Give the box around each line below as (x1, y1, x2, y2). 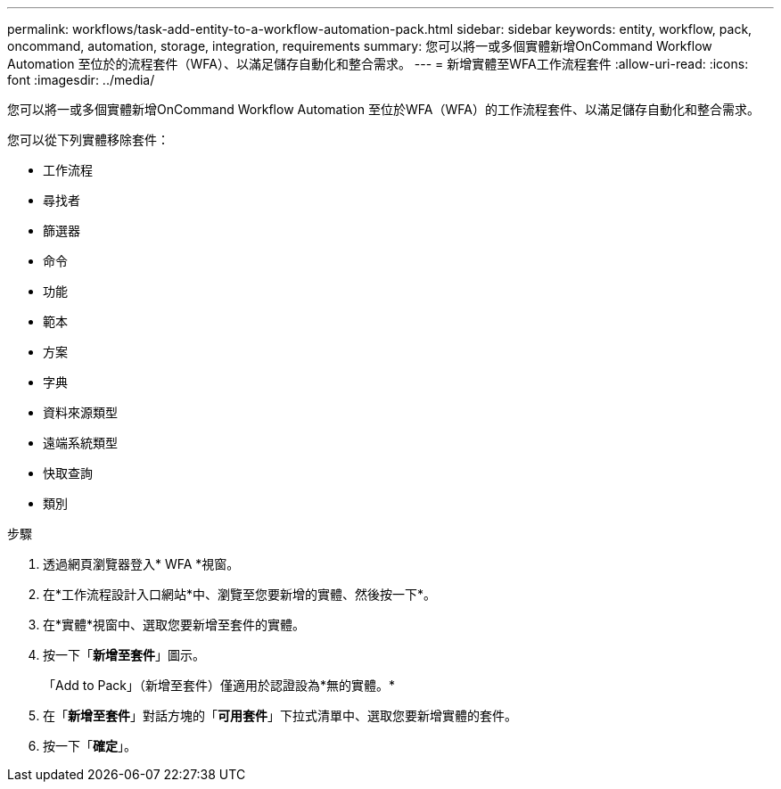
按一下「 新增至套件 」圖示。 (43, 647, 205, 662)
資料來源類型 (43, 405, 118, 420)
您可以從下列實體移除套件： (7, 132, 169, 147)
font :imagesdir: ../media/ (7, 72, 155, 87)
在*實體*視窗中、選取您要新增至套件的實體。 (43, 617, 306, 632)
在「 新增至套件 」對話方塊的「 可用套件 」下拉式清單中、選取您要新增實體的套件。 (43, 708, 517, 723)
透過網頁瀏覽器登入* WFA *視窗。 (43, 556, 240, 571)
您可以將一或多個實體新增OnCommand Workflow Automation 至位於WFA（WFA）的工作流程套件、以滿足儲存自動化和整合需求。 (7, 102, 760, 117)
